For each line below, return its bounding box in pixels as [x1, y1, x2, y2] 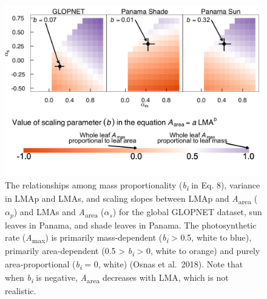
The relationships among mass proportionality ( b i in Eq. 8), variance [5, 178, 260, 193]
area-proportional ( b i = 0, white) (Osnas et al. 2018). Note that [5, 258, 243, 272]
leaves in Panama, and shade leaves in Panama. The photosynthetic [5, 219, 257, 232]
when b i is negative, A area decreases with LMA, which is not [5, 271, 229, 286]
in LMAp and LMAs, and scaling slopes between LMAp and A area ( [5, 192, 258, 206]
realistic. [5, 284, 36, 297]
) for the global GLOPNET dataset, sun [112, 205, 262, 218]
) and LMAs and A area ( [13, 205, 104, 220]
